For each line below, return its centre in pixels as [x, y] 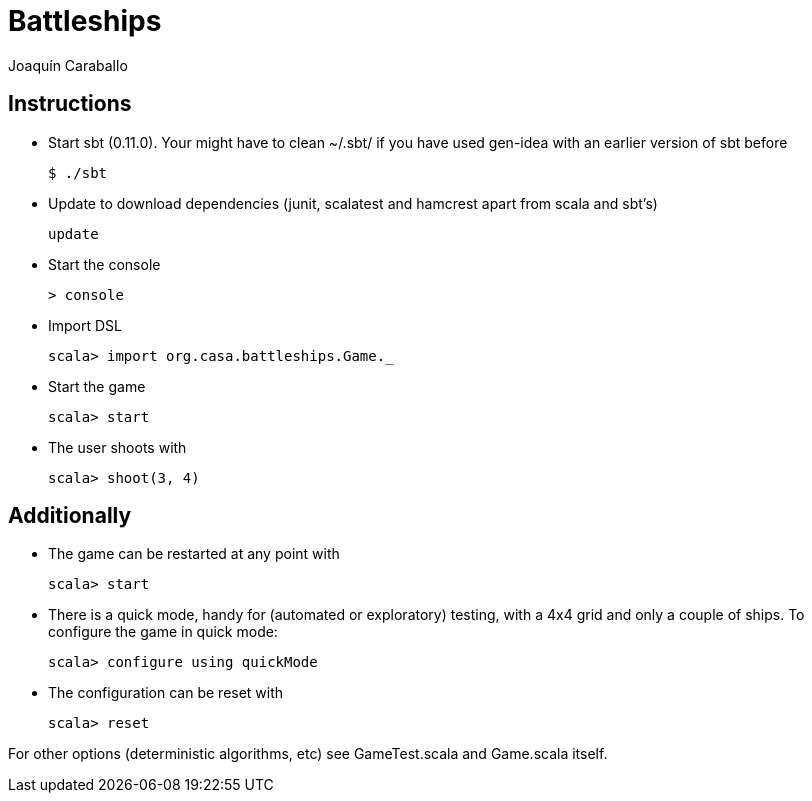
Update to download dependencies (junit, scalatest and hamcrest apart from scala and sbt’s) [353, 203]
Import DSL [85, 325]
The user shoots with [117, 447]
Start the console [104, 264]
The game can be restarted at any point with [194, 554]
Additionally [70, 516]
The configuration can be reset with [166, 693]
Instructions [70, 104]
